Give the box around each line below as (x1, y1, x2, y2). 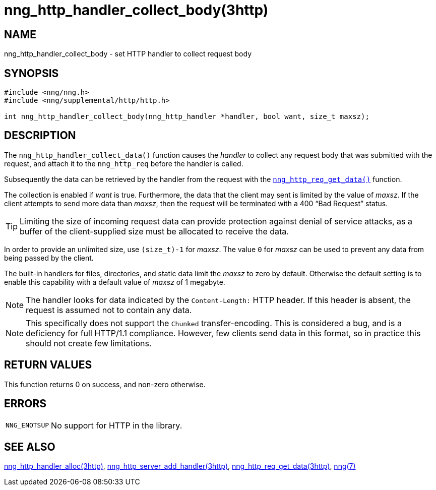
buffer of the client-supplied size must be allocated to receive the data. (20, 226, 289, 236)
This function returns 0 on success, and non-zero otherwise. (4, 380, 206, 389)
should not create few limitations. (26, 338, 152, 348)
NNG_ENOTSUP (6, 421, 49, 430)
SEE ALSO (4, 440, 55, 453)
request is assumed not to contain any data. (26, 304, 192, 315)
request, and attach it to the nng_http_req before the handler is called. (4, 159, 243, 168)
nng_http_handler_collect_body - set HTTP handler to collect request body (4, 49, 252, 58)
